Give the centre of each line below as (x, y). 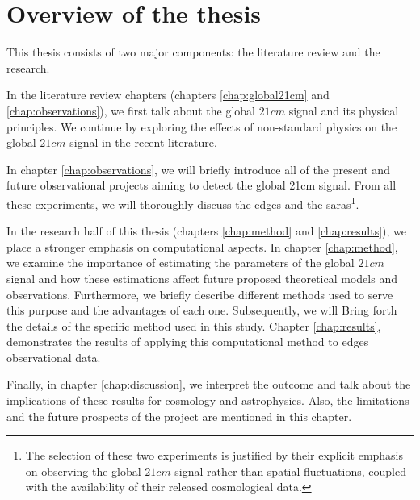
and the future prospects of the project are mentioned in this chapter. (179, 416)
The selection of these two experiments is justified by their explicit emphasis (214, 455)
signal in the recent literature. (143, 142)
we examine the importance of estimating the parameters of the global (181, 262)
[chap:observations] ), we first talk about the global (131, 110)
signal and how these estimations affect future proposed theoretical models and (202, 278)
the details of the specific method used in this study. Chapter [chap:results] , (194, 325)
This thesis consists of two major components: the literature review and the (193, 52)
